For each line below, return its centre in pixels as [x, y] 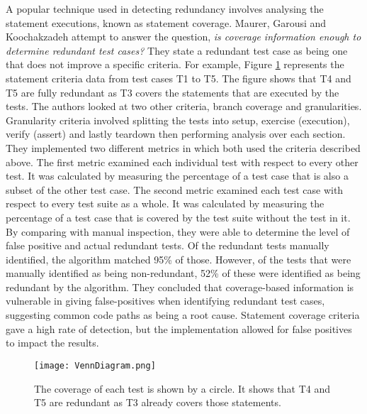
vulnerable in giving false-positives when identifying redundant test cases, [165, 301]
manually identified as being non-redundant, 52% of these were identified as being [183, 273]
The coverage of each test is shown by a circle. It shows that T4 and [182, 388]
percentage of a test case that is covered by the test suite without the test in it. [178, 217]
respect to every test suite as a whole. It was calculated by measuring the [165, 203]
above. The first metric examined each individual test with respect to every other [182, 162]
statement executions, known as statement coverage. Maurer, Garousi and [166, 22]
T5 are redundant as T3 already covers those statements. [158, 402]
